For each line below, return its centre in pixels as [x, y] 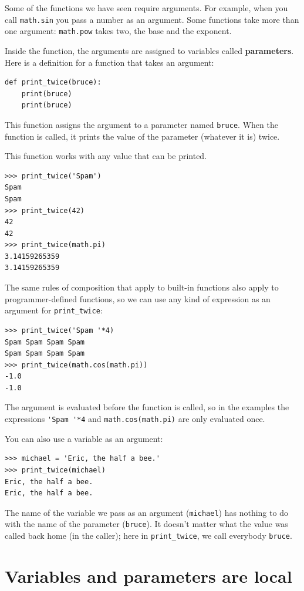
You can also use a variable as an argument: [84, 438]
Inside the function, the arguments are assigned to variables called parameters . [149, 50]
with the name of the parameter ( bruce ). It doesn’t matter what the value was [146, 524]
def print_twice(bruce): [53, 82]
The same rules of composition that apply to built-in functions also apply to [142, 287]
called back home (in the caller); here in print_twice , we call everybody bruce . [148, 535]
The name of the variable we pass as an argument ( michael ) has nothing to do [146, 512]
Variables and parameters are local [148, 575]
